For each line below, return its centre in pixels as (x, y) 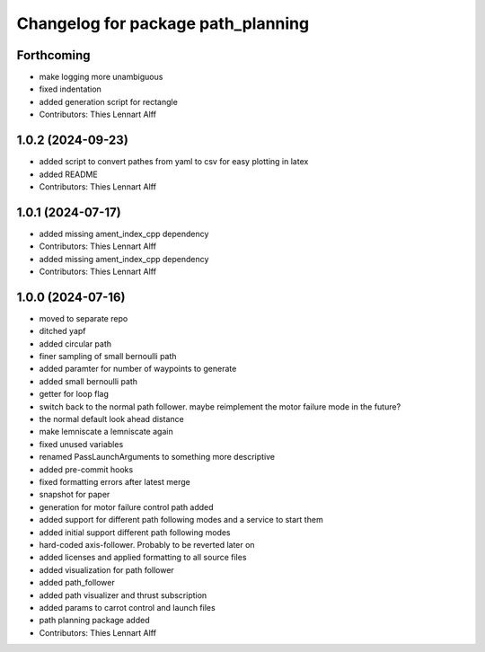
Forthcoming (53, 55)
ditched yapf (62, 331)
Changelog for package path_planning (163, 23)
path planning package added (94, 621)
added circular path (75, 344)
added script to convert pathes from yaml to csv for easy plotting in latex (174, 162)
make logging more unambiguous (101, 77)
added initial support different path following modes (135, 532)
